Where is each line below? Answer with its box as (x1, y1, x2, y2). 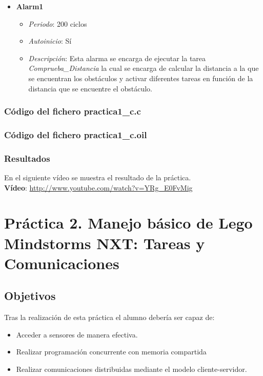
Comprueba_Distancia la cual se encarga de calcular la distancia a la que (28, 63, 259, 73)
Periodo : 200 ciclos (28, 18, 87, 29)
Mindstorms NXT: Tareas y (4, 232, 205, 253)
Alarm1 (16, 1, 44, 11)
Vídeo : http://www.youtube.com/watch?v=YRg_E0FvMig (4, 182, 193, 193)
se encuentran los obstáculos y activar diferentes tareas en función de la (28, 72, 253, 83)
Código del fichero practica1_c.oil (4, 128, 147, 141)
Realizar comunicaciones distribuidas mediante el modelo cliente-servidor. (16, 363, 247, 374)
